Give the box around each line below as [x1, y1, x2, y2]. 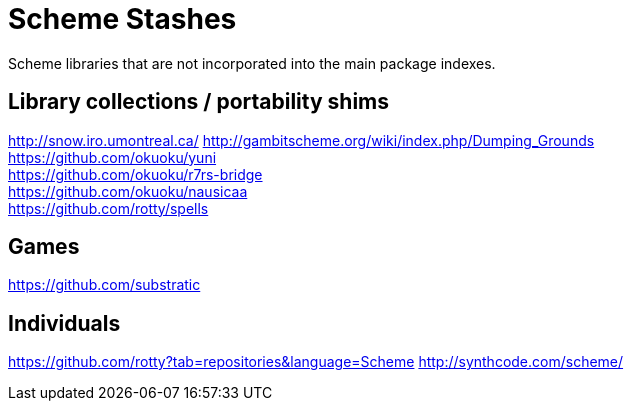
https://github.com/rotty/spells [8, 199, 209, 217]
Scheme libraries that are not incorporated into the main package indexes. [8, 54, 496, 72]
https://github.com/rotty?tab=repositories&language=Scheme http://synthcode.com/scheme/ [8, 353, 624, 371]
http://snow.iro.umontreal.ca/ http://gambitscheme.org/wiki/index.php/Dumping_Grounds [8, 131, 595, 149]
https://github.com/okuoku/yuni [8, 148, 217, 166]
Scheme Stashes [8, 2, 237, 36]
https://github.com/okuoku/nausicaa [8, 182, 248, 200]
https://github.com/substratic [8, 276, 201, 294]
